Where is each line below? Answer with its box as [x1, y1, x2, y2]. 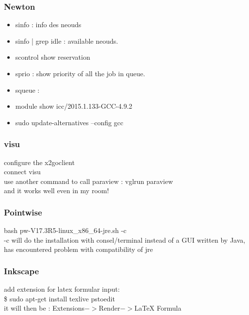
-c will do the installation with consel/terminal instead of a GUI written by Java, [4, 234, 246, 245]
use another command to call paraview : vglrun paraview [4, 176, 173, 186]
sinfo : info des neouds [15, 19, 82, 30]
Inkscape [4, 265, 39, 277]
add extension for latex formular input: [4, 284, 120, 294]
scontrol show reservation [15, 52, 90, 62]
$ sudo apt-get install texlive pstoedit [4, 293, 115, 303]
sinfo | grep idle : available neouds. [15, 35, 118, 46]
